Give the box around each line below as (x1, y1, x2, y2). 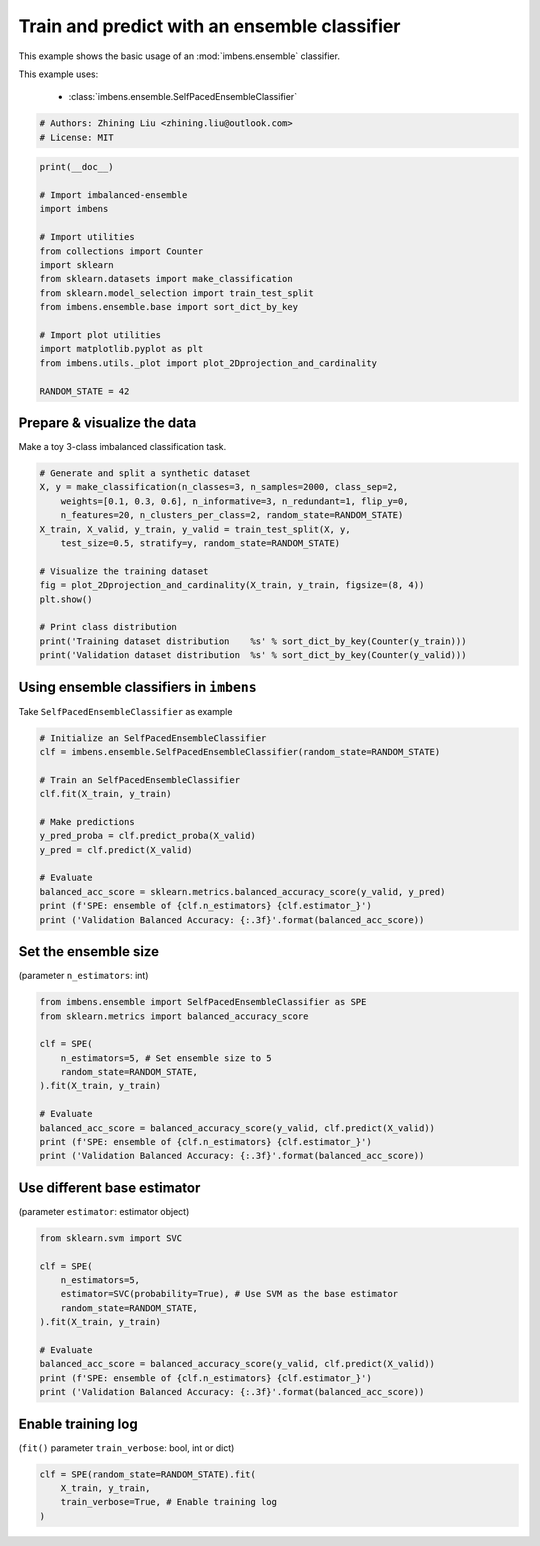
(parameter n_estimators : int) (18, 970, 149, 982)
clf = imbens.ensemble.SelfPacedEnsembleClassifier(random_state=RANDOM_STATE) (39, 746, 441, 757)
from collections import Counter (39, 245, 204, 257)
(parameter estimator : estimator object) (18, 1205, 190, 1217)
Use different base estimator (18, 1179, 201, 1196)
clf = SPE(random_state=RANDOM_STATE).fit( (39, 1468, 257, 1480)
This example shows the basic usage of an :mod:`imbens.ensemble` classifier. (18, 50, 340, 62)
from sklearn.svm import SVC (39, 1232, 183, 1244)
